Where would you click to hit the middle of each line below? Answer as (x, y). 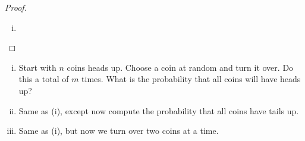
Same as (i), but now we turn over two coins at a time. (119, 131)
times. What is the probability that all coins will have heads (191, 79)
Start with (37, 67)
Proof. (16, 7)
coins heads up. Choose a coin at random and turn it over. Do (180, 67)
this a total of (44, 79)
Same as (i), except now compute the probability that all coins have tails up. (159, 110)
